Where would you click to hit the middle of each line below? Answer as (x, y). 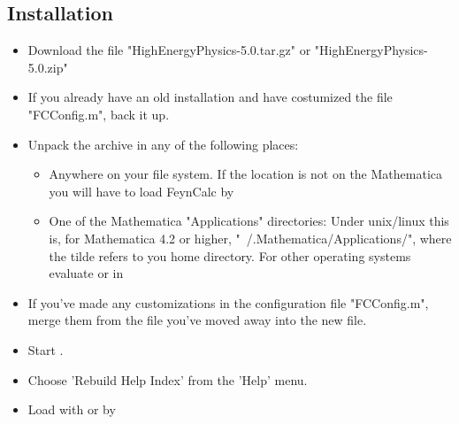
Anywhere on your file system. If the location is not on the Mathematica (245, 174)
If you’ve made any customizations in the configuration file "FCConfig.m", (228, 302)
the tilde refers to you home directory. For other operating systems (230, 255)
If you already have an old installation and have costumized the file (210, 97)
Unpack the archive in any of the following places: (163, 144)
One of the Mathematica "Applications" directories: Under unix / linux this (249, 221)
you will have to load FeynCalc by (142, 191)
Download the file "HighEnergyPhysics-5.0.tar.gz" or (169, 50)
